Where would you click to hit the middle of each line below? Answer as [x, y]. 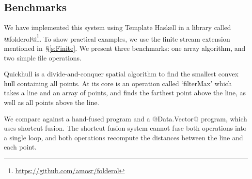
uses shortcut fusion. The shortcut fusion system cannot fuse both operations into [125, 128]
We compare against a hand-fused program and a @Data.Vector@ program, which [126, 118]
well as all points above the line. [52, 102]
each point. [20, 147]
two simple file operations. [43, 57]
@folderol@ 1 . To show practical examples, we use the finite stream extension [117, 38]
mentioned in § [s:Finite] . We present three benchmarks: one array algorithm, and [125, 48]
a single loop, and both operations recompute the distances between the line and [124, 137]
